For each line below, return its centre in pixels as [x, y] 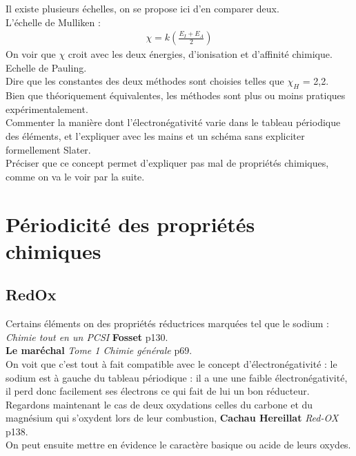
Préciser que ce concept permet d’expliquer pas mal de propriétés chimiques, [167, 163]
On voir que [31, 54]
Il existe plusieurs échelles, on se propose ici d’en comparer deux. [142, 8]
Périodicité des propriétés [130, 224]
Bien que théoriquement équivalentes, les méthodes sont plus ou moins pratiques [176, 95]
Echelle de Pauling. [46, 67]
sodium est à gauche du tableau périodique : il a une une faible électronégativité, [177, 377]
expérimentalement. [47, 108]
